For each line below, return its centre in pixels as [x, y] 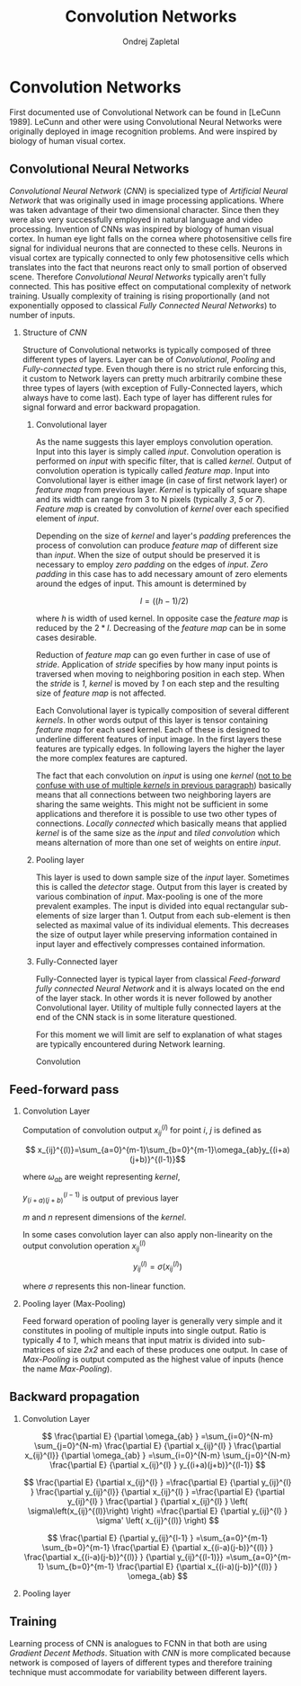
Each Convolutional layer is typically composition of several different [162, 710]
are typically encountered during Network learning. [130, 1043]
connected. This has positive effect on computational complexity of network [150, 286]
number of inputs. [42, 315]
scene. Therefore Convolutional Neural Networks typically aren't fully [138, 277]
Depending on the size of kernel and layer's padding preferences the [164, 536]
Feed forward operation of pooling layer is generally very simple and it [152, 1321]
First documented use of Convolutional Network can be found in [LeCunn [145, 112]
